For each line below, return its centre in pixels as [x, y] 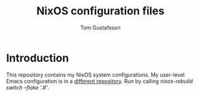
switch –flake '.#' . [28, 87]
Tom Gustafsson [100, 28]
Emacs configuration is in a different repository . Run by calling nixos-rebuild [99, 81]
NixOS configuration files [100, 11]
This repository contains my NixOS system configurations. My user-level [95, 75]
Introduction [38, 58]
